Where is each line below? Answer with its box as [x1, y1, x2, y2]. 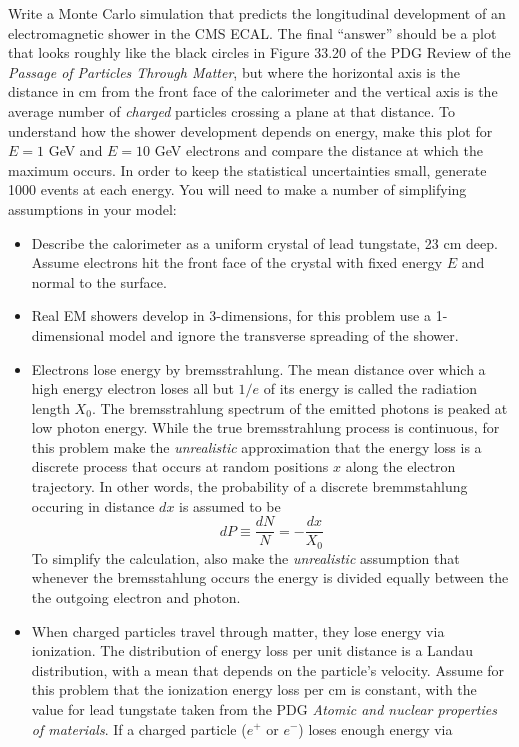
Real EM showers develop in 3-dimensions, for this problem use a [31, 305, 431, 326]
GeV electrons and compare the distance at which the [154, 140, 483, 161]
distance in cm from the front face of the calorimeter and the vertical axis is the [8, 81, 498, 102]
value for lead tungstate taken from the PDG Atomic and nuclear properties [31, 698, 497, 719]
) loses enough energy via [298, 718, 453, 739]
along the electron [345, 456, 456, 477]
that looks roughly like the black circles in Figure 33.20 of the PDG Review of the [8, 42, 511, 63]
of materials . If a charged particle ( [31, 718, 247, 739]
